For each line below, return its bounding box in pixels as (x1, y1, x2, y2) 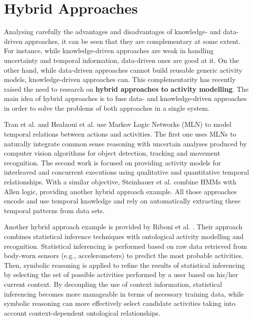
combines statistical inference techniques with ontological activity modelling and (4, 231, 244, 241)
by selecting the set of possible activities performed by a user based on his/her (4, 269, 238, 280)
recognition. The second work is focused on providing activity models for (4, 157, 221, 167)
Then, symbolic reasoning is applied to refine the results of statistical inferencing (4, 260, 245, 270)
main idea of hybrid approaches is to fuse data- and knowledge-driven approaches (4, 93, 247, 103)
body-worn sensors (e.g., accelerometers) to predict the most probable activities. (4, 250, 244, 261)
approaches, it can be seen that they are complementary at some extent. (24, 36, 241, 46)
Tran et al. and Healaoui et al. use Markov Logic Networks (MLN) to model (4, 119, 232, 129)
